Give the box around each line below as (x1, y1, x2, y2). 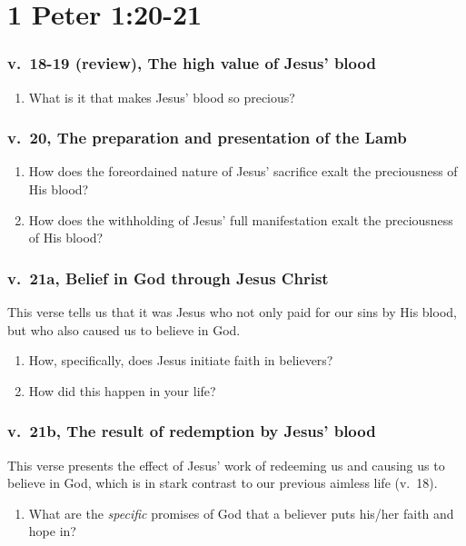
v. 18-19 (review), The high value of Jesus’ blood (7, 52, 376, 74)
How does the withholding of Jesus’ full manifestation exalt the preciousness (28, 210, 453, 229)
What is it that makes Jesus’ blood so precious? (28, 87, 295, 106)
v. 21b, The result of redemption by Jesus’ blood (7, 420, 376, 442)
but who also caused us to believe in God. (7, 320, 241, 339)
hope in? (28, 521, 76, 541)
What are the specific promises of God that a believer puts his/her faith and (28, 503, 454, 522)
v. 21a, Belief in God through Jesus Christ (7, 266, 329, 289)
